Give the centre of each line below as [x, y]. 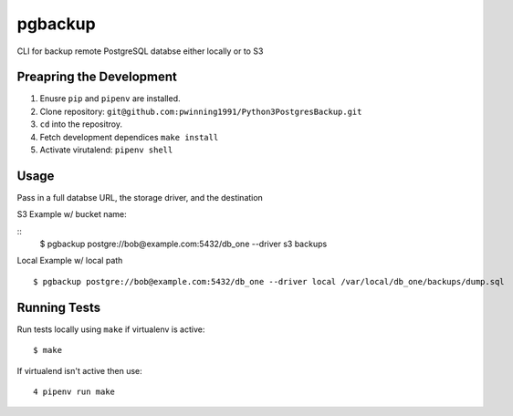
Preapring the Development [97, 77]
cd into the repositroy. [81, 124]
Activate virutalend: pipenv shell [106, 150]
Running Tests [58, 307]
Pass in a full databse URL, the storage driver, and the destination [140, 197]
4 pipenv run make [74, 391]
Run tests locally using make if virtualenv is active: [111, 329]
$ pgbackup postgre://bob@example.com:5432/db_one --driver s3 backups [183, 244]
